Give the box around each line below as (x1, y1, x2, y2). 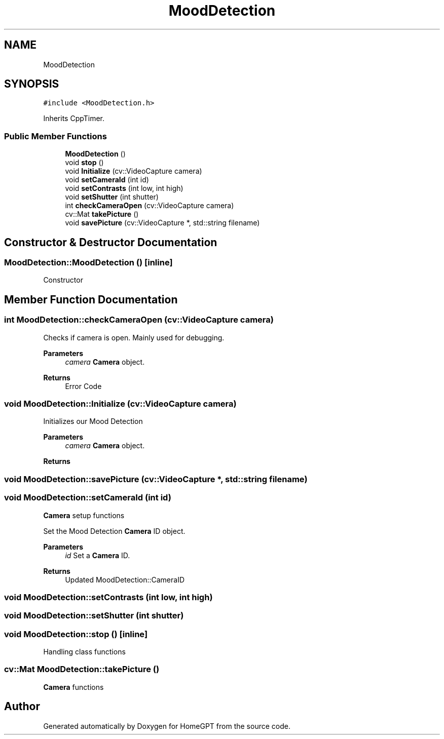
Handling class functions (43, 647, 126, 656)
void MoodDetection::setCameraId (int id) (4, 492, 171, 503)
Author (4, 700, 40, 713)
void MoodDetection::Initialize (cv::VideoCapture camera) (4, 399, 237, 409)
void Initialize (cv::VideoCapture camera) (65, 167, 202, 176)
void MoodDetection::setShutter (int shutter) (4, 610, 184, 621)
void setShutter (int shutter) (65, 192, 159, 202)
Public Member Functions (4, 131, 107, 141)
